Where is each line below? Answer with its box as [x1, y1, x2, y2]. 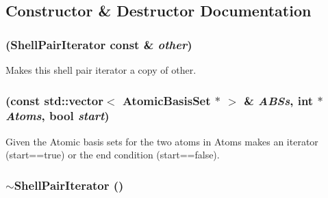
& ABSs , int [244, 91, 314, 109]
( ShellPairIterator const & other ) [5, 36, 192, 53]
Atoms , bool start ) [5, 107, 110, 124]
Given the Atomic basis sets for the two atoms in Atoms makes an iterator [5, 134, 318, 148]
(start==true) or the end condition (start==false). [5, 147, 220, 162]
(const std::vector [5, 91, 104, 109]
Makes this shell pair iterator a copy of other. [5, 63, 197, 76]
